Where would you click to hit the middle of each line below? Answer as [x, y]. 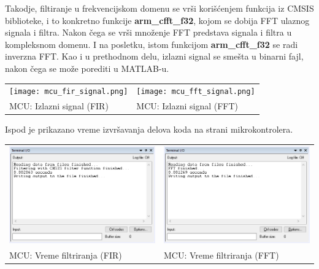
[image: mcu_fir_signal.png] [69, 92]
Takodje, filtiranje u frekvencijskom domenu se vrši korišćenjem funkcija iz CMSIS [159, 8]
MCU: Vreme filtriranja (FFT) [221, 255]
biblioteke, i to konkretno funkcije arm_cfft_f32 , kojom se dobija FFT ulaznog [157, 20]
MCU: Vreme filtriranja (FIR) [66, 255]
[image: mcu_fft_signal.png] [196, 92]
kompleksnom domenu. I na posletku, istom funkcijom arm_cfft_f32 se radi [152, 44]
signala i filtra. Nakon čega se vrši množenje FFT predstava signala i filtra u [148, 32]
